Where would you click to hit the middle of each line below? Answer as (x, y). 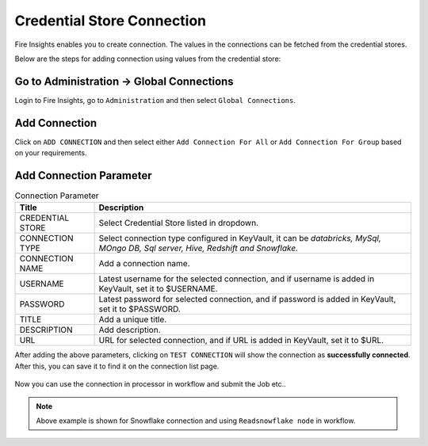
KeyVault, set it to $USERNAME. (158, 289)
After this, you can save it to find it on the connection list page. (117, 366)
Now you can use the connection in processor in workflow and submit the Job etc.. (151, 384)
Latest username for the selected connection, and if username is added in (237, 279)
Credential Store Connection (111, 21)
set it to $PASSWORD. (140, 309)
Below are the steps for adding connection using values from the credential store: (148, 59)
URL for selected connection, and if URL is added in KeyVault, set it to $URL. (241, 341)
